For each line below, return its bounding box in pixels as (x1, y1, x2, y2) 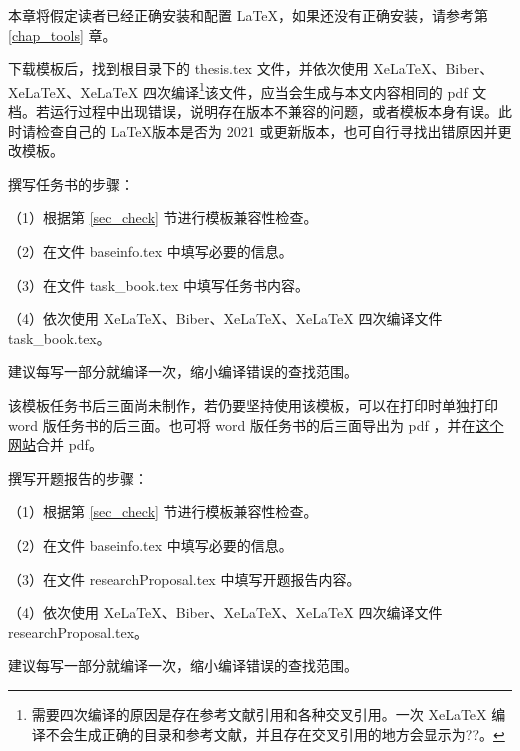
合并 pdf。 (36, 434, 103, 455)
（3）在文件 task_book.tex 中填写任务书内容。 (8, 274, 310, 295)
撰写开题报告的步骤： (8, 467, 148, 488)
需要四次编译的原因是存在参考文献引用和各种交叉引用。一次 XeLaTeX (31, 703, 487, 724)
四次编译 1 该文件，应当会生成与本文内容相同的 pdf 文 (142, 78, 487, 102)
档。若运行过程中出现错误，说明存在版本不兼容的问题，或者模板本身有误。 (8, 101, 498, 122)
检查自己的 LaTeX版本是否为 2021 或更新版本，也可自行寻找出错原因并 (35, 120, 498, 141)
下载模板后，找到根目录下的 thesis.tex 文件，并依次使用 (8, 58, 369, 79)
